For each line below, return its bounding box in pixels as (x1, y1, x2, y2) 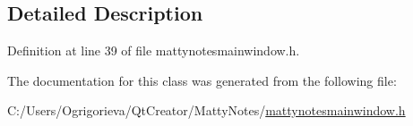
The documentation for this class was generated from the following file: (7, 71, 397, 89)
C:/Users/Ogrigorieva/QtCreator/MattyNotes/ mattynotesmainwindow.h (7, 101, 406, 120)
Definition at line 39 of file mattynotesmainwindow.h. (7, 41, 300, 60)
